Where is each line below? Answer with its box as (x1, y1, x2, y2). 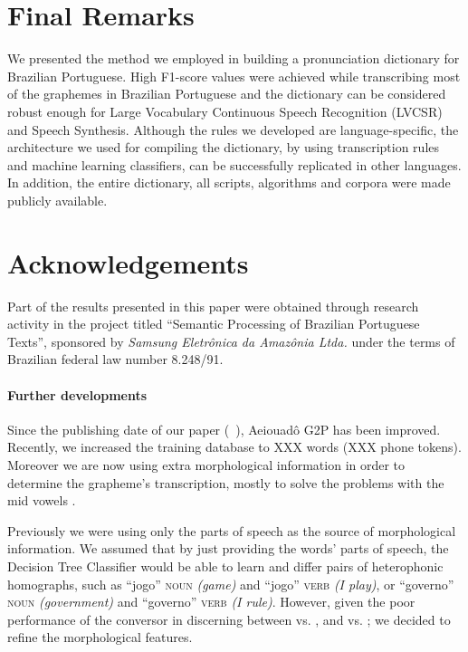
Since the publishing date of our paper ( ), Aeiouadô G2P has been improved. (7, 419, 441, 438)
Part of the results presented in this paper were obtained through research (7, 296, 419, 315)
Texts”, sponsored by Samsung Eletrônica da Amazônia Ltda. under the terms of (7, 331, 455, 350)
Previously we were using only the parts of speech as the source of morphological (7, 521, 456, 540)
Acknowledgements (7, 244, 249, 281)
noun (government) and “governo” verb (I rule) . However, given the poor (7, 592, 415, 611)
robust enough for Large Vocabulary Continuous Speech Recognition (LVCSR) (7, 101, 443, 120)
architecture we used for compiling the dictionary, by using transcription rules (7, 138, 440, 157)
